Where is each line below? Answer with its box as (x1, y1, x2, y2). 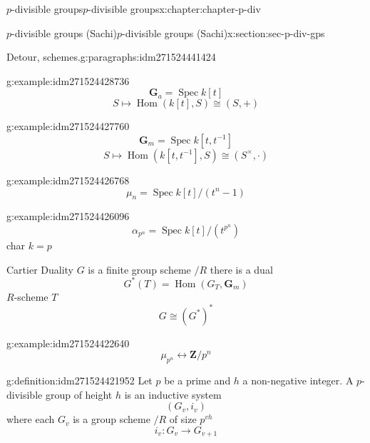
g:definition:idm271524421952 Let (6, 373, 153, 388)
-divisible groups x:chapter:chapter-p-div (88, 1, 261, 16)
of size (169, 412, 197, 427)
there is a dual (210, 262, 273, 277)
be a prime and (164, 373, 231, 388)
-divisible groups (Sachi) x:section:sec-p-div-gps (122, 25, 325, 40)
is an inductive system (124, 387, 222, 402)
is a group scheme (73, 412, 150, 427)
